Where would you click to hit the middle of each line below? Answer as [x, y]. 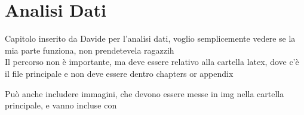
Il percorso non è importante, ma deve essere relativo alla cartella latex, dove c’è [152, 62]
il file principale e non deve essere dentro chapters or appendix [119, 73]
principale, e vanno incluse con [61, 105]
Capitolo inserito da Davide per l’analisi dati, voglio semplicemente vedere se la [150, 38]
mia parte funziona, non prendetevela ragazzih [90, 50]
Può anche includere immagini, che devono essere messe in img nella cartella [145, 93]
